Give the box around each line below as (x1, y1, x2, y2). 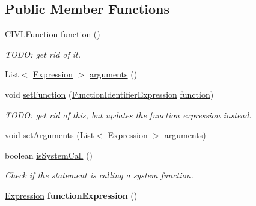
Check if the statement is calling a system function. (5, 169, 194, 181)
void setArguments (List (5, 129, 94, 141)
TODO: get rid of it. (5, 47, 81, 60)
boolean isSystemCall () (5, 148, 93, 161)
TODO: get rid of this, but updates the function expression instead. (5, 108, 252, 121)
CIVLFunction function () (5, 28, 100, 40)
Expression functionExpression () (5, 189, 138, 201)
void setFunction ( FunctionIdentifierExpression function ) (5, 88, 214, 100)
